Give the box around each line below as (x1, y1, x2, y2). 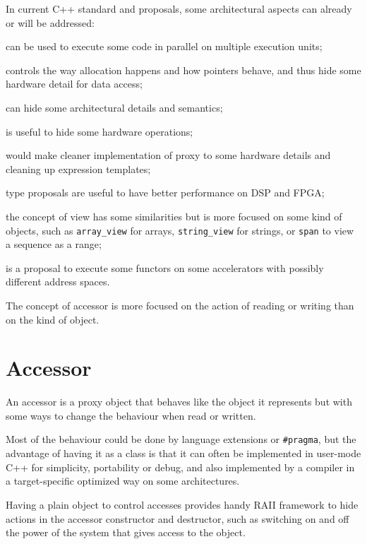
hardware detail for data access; (6, 76, 143, 91)
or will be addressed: (6, 15, 95, 30)
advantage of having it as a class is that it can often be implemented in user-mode (6, 446, 361, 461)
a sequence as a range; (6, 237, 102, 252)
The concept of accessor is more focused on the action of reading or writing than (6, 297, 354, 312)
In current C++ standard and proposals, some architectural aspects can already (6, 1, 352, 16)
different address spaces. (6, 274, 110, 289)
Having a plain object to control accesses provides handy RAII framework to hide (6, 497, 359, 512)
